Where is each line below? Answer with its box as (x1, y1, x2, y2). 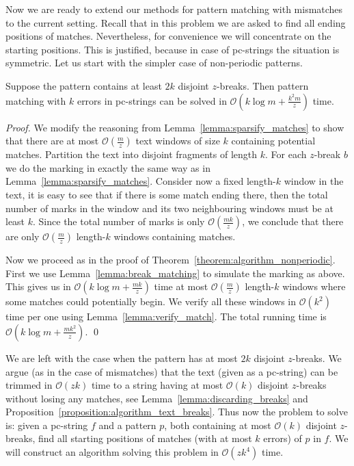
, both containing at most (164, 417, 271, 432)
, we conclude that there (242, 214, 344, 229)
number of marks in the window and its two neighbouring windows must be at (5, 200, 333, 215)
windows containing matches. (113, 229, 236, 244)
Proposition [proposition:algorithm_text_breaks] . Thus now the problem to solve (5, 404, 348, 419)
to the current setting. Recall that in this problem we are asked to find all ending (5, 15, 346, 29)
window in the (284, 174, 344, 188)
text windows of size (135, 133, 220, 148)
